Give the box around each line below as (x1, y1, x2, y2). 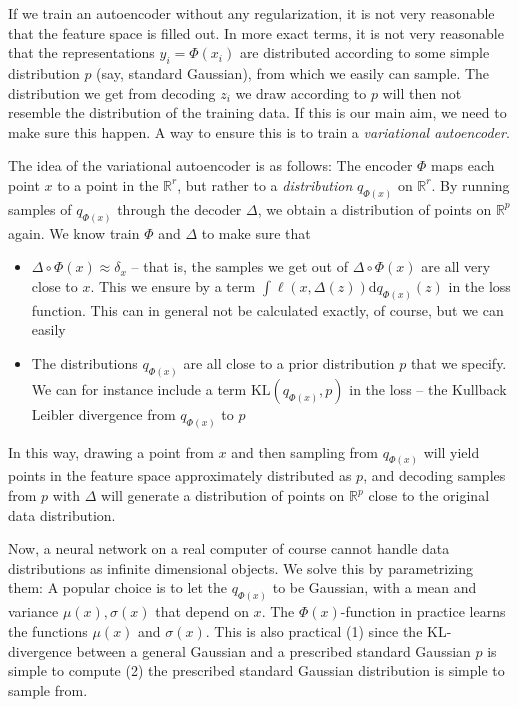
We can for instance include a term (31, 378, 247, 399)
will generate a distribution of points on (101, 485, 345, 506)
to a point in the (57, 174, 159, 195)
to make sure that (201, 222, 311, 243)
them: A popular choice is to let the (8, 577, 228, 598)
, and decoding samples (363, 465, 506, 486)
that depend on (155, 601, 249, 622)
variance (8, 601, 59, 622)
